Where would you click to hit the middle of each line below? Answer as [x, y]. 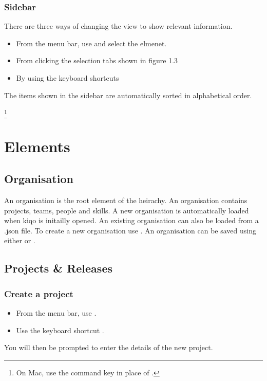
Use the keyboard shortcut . [60, 330]
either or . [20, 240]
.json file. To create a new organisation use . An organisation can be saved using [130, 230]
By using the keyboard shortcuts [68, 78]
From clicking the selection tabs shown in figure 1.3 [97, 60]
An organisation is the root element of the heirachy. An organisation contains [126, 200]
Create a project [39, 293]
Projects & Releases [58, 268]
